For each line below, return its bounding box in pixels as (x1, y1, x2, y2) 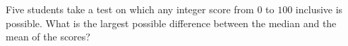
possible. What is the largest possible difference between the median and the (6, 15, 337, 30)
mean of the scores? (6, 29, 90, 44)
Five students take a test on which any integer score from (6, 2, 254, 16)
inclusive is (295, 2, 343, 16)
